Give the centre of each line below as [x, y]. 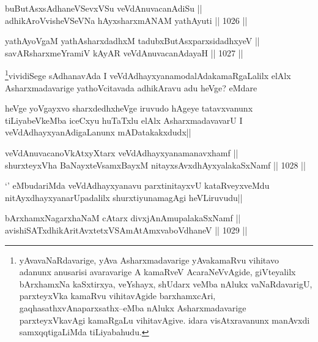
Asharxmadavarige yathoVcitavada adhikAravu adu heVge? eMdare [131, 87]
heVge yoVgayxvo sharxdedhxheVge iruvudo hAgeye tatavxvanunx [129, 108]
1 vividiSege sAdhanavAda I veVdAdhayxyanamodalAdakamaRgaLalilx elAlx [148, 75]
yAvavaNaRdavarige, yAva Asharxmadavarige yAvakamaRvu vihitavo [149, 260]
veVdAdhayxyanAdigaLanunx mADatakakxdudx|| [98, 132]
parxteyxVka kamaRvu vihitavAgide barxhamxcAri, [117, 296]
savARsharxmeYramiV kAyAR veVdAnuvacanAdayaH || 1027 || [124, 52]
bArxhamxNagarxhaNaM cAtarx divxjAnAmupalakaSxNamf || [123, 218]
